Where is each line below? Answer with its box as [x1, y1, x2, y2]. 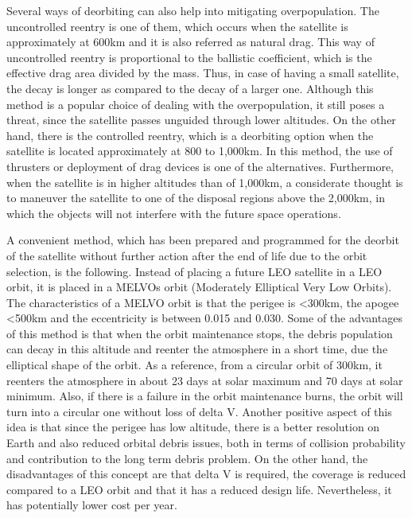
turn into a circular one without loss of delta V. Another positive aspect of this [6, 403, 392, 419]
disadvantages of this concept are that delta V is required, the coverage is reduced [6, 465, 406, 482]
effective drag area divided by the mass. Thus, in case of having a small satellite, [6, 64, 399, 81]
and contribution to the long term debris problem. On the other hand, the [6, 450, 368, 466]
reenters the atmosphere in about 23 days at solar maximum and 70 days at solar [6, 372, 403, 388]
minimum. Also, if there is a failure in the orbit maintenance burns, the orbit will [6, 388, 403, 404]
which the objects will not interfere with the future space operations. [6, 204, 341, 221]
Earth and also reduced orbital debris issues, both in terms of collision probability [6, 434, 406, 451]
